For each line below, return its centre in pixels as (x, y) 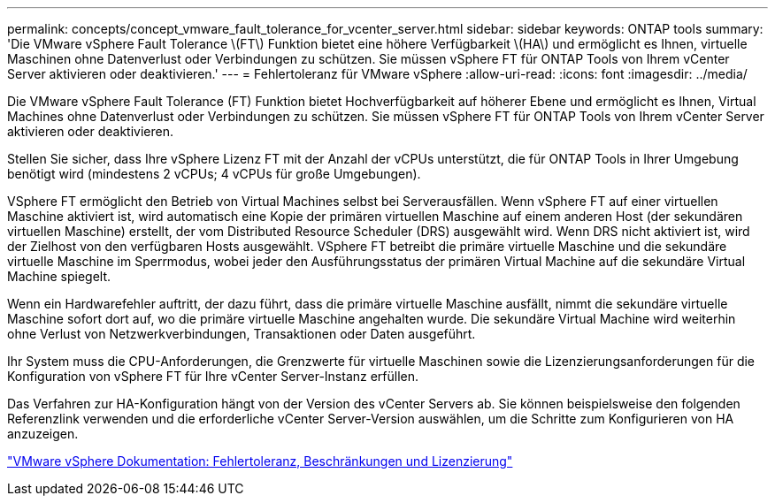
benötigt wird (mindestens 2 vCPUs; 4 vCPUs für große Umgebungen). (214, 174)
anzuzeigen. (43, 434)
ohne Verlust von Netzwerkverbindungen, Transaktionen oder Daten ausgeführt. (242, 334)
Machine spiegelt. (59, 276)
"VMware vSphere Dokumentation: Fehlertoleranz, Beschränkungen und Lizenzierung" (260, 461)
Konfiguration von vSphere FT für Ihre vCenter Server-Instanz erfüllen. (213, 376)
